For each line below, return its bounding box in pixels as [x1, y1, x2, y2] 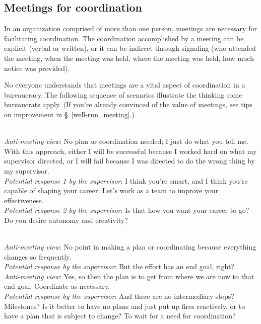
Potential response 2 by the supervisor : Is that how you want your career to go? [4, 205, 249, 215]
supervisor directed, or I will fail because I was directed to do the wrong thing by [4, 155, 255, 166]
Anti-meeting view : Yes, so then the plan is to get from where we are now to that [4, 271, 254, 281]
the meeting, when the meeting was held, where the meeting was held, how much [4, 52, 254, 63]
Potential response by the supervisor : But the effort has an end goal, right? [4, 261, 234, 272]
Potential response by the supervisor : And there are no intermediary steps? [4, 291, 234, 301]
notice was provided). [4, 62, 70, 73]
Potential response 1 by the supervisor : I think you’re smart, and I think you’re [4, 175, 248, 186]
